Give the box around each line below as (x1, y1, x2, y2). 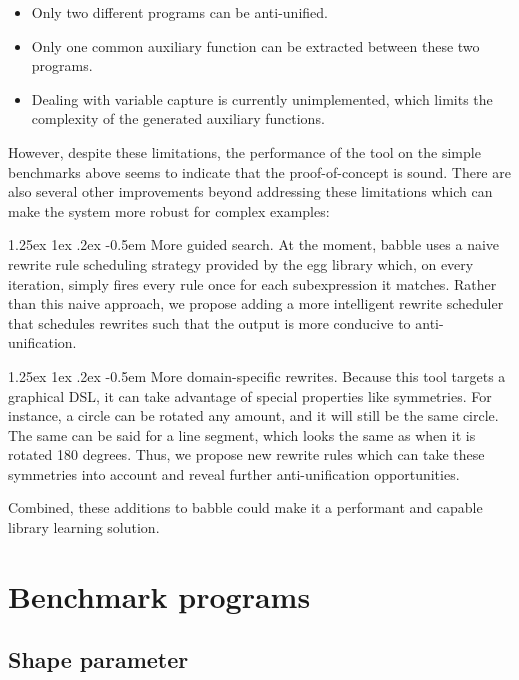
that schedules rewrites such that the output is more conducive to (8, 312, 411, 333)
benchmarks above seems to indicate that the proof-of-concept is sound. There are (8, 161, 511, 182)
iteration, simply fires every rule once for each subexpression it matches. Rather (8, 273, 497, 294)
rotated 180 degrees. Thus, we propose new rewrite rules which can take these (8, 444, 485, 465)
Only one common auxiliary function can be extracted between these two (31, 35, 480, 56)
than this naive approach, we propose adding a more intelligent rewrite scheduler (8, 293, 504, 314)
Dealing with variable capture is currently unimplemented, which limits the (31, 88, 493, 109)
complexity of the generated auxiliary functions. (31, 108, 325, 129)
